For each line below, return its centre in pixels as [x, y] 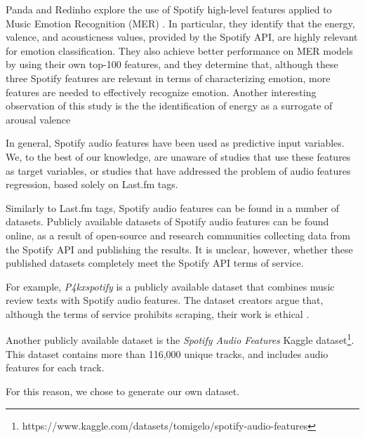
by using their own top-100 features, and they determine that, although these [172, 64]
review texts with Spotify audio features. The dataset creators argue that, [165, 300]
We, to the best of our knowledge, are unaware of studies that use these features [178, 156]
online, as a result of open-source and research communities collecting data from [178, 235]
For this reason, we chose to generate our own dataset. [123, 391]
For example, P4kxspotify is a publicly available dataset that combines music [170, 286]
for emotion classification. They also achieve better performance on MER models [179, 50]
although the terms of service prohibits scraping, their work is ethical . [158, 313]
